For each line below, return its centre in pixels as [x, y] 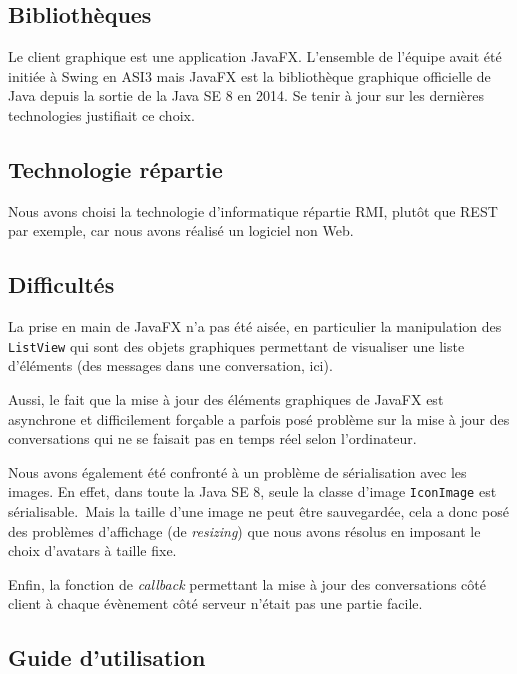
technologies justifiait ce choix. [101, 114]
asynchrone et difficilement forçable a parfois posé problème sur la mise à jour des [259, 418]
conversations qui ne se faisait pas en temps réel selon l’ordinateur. [212, 438]
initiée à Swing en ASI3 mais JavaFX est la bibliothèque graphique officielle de [249, 75]
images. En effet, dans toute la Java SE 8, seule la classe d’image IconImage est [252, 491]
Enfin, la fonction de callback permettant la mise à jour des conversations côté [247, 583]
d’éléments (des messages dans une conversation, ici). [170, 365]
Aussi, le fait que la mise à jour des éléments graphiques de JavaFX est [226, 399]
